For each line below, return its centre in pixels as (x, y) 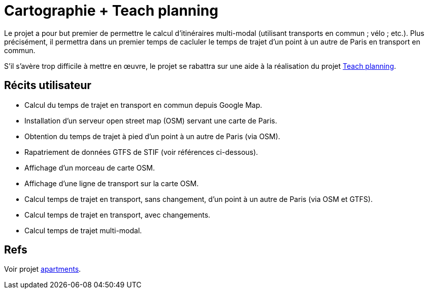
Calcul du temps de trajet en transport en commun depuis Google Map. (143, 105)
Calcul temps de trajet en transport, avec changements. (118, 215)
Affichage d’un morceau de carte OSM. (90, 168)
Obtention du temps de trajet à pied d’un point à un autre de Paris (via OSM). (152, 136)
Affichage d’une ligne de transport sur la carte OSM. (112, 183)
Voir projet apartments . (43, 269)
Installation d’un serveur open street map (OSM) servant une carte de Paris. (151, 120)
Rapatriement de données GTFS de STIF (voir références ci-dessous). (141, 152)
